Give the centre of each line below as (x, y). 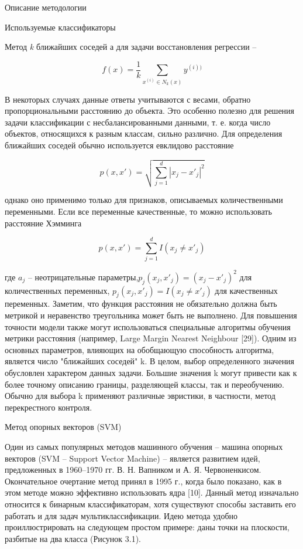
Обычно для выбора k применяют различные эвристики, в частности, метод (140, 396)
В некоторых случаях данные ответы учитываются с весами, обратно (128, 99)
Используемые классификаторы (60, 27)
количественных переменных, (57, 290)
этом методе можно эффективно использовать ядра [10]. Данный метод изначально (152, 492)
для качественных (246, 290)
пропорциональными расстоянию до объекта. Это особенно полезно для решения (150, 111)
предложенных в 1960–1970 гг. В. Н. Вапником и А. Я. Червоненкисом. (133, 470)
